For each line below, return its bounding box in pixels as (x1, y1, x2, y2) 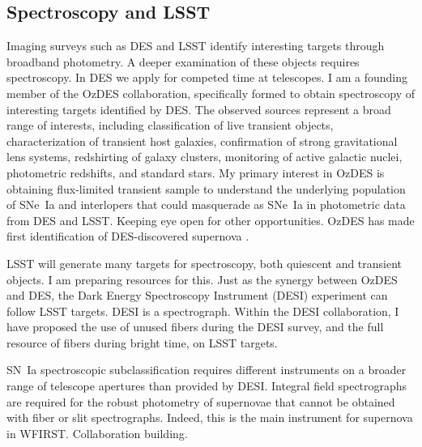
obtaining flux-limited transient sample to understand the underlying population (6, 180, 406, 197)
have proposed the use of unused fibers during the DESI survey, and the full (6, 318, 384, 335)
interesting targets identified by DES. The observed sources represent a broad (6, 100, 391, 117)
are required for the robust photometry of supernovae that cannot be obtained (6, 393, 395, 410)
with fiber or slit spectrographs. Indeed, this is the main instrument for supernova (6, 409, 413, 426)
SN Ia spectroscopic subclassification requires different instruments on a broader (6, 361, 407, 378)
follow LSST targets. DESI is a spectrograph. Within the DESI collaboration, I (6, 302, 399, 319)
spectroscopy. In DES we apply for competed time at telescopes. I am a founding (6, 69, 408, 86)
